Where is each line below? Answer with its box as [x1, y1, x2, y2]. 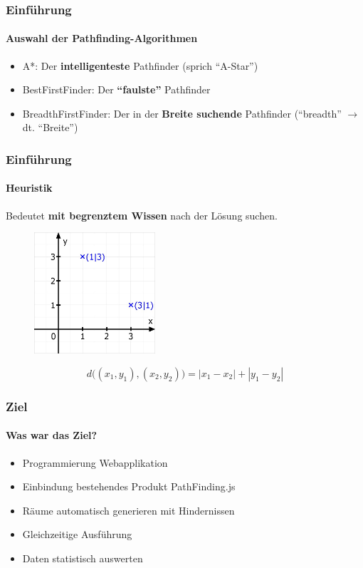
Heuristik [6, 180, 53, 195]
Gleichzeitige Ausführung [22, 527, 132, 542]
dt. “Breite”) [22, 120, 78, 135]
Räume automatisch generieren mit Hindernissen [22, 502, 235, 517]
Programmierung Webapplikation [22, 455, 168, 470]
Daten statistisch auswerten [22, 550, 143, 565]
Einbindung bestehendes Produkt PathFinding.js [22, 479, 236, 494]
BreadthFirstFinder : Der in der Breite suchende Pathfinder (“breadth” [22, 105, 342, 120]
